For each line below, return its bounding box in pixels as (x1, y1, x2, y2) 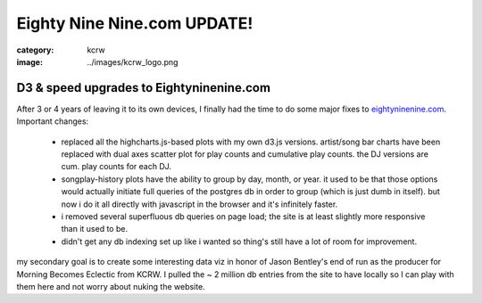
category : (16, 45, 54, 55)
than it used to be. (61, 224, 129, 234)
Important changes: (16, 116, 89, 127)
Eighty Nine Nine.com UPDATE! (16, 13, 253, 33)
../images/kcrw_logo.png (87, 56, 179, 67)
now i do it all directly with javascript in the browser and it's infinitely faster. (61, 199, 338, 209)
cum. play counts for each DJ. (61, 161, 172, 172)
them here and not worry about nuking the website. (16, 281, 205, 291)
